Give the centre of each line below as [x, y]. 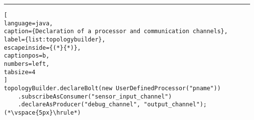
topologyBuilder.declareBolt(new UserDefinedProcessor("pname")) [112, 88]
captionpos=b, [27, 56]
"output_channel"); [175, 105]
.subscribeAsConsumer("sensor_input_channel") [95, 96]
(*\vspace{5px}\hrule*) [42, 112]
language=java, [29, 23]
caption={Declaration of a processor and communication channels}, [116, 31]
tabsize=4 [20, 72]
